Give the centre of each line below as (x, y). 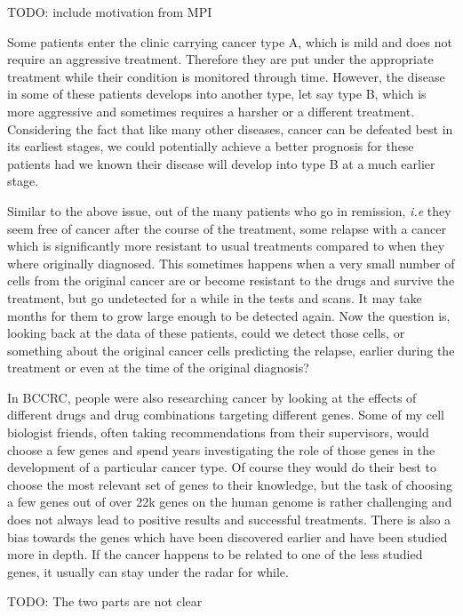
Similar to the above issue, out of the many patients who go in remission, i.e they (229, 210)
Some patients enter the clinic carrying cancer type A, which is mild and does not (230, 41)
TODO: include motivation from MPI (110, 12)
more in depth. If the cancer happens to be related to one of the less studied (215, 554)
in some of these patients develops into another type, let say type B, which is (217, 94)
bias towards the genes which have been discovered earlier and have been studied (228, 536)
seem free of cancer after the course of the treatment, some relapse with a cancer (227, 228)
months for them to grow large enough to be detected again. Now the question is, (229, 315)
